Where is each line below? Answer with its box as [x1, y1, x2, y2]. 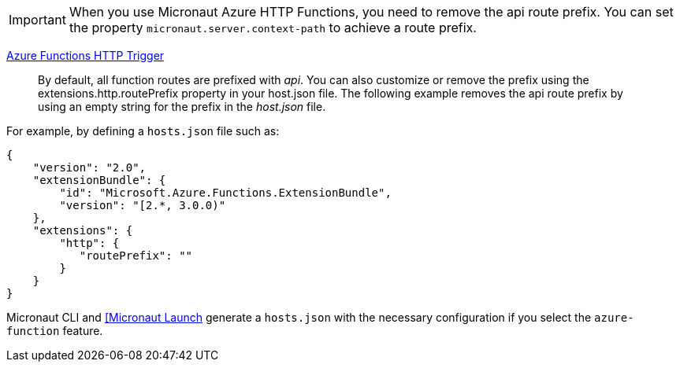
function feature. [6, 324, 103, 337]
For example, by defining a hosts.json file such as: [6, 124, 280, 138]
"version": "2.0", [32, 161, 147, 174]
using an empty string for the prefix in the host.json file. [38, 100, 326, 113]
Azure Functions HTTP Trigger [6, 49, 165, 62]
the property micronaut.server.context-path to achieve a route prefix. [69, 20, 477, 35]
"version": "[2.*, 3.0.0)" [59, 199, 226, 212]
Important [9, 12, 66, 28]
